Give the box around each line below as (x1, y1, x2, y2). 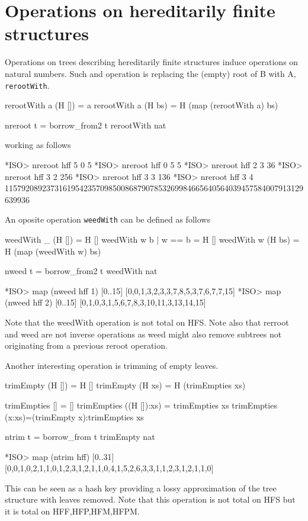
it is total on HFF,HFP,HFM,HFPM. (5, 505, 140, 517)
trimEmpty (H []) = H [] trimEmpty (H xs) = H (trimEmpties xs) (5, 379, 246, 391)
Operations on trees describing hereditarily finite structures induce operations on (5, 56, 299, 68)
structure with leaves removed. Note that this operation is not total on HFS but (5, 493, 296, 506)
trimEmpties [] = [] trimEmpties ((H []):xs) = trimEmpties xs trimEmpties (5, 398, 277, 411)
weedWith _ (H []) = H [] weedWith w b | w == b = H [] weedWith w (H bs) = (5, 233, 300, 245)
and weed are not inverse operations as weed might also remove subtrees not (5, 327, 282, 340)
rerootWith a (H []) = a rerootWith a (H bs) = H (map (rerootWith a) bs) (5, 99, 278, 111)
